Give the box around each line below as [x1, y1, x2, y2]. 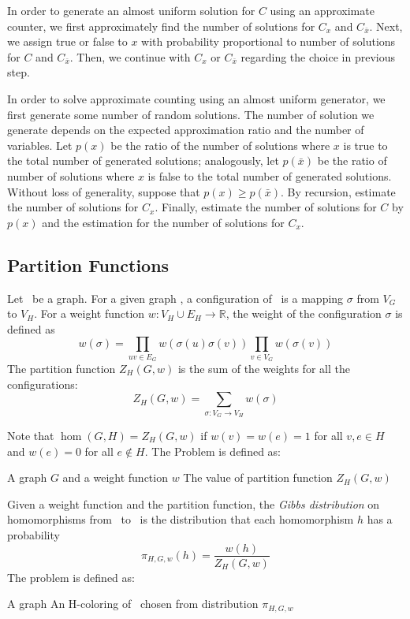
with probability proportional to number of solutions [141, 33, 396, 50]
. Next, [369, 17, 403, 34]
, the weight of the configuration [225, 305, 382, 322]
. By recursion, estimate [280, 183, 396, 199]
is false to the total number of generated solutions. [147, 167, 392, 184]
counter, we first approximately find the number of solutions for [7, 17, 315, 34]
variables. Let [7, 136, 73, 153]
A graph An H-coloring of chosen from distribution [7, 595, 259, 612]
